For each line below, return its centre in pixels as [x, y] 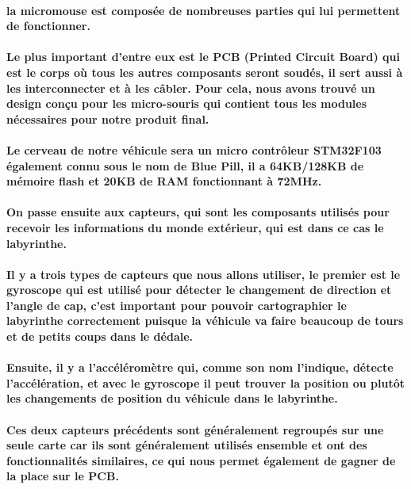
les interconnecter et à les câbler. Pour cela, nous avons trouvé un [191, 88]
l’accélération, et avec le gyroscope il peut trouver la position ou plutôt [205, 382]
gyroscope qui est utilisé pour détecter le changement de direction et [199, 290]
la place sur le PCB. [63, 476]
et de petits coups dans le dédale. [100, 336]
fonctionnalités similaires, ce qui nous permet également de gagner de [201, 460]
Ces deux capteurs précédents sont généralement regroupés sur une [195, 429]
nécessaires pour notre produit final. [108, 118]
